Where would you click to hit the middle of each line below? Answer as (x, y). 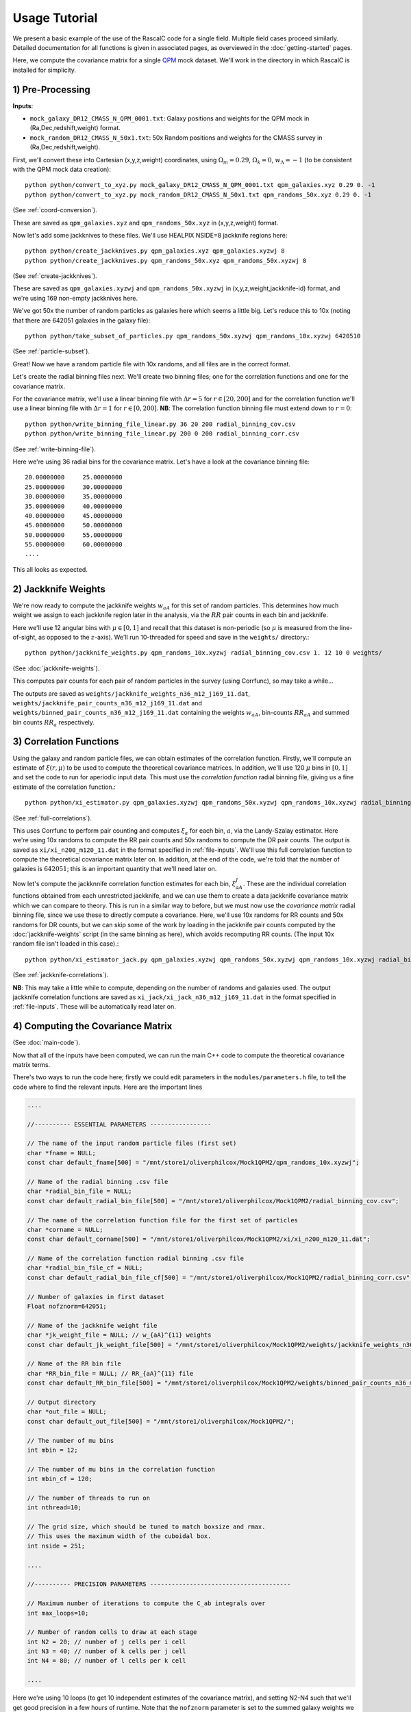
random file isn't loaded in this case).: (66, 944)
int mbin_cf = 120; (60, 1479)
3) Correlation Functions (66, 742)
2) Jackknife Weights (59, 589)
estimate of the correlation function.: (64, 787)
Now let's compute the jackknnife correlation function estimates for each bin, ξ (124, 883)
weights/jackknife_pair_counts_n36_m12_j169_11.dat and (107, 703)
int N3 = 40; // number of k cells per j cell (107, 1651)
